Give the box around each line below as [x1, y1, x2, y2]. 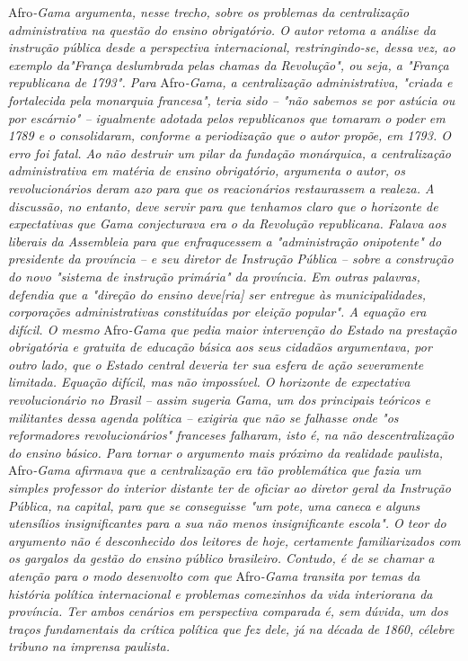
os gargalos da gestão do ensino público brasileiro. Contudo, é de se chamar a [8, 549, 435, 567]
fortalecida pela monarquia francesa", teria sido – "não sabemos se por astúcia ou [8, 90, 455, 109]
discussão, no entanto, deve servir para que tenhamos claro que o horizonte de [8, 196, 438, 215]
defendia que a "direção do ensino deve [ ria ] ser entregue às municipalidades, [8, 284, 427, 303]
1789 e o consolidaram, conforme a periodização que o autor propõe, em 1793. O [8, 126, 451, 145]
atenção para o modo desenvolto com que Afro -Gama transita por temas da [8, 567, 420, 585]
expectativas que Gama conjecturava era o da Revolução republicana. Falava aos [8, 214, 446, 233]
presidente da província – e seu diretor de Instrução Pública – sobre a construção [8, 249, 454, 268]
